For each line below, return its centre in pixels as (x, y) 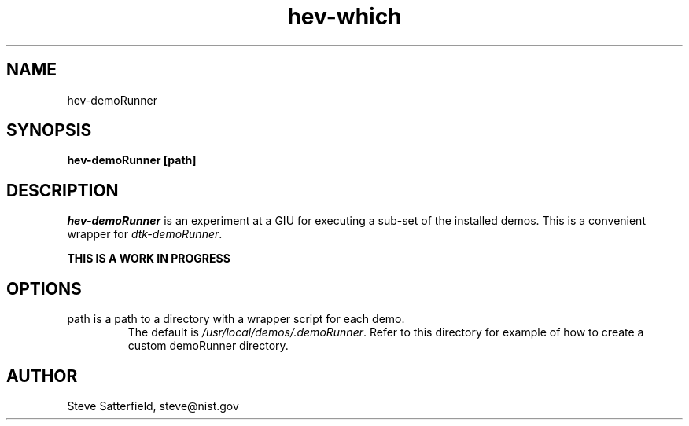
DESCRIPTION (63, 190)
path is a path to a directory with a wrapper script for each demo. (236, 319)
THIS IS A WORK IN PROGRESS (149, 259)
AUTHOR (42, 376)
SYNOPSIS (49, 130)
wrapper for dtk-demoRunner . (145, 234)
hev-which (344, 17)
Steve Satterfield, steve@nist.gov (153, 406)
